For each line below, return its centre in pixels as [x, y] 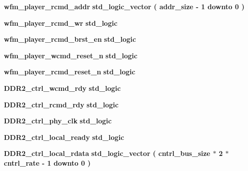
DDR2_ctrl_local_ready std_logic [64, 137]
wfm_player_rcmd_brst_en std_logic [70, 39]
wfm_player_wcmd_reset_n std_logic [71, 55]
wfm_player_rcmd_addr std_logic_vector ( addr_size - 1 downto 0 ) [124, 6]
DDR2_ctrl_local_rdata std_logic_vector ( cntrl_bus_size [107, 153]
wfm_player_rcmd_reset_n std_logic [70, 72]
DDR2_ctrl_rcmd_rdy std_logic [61, 104]
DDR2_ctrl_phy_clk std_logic [58, 121]
